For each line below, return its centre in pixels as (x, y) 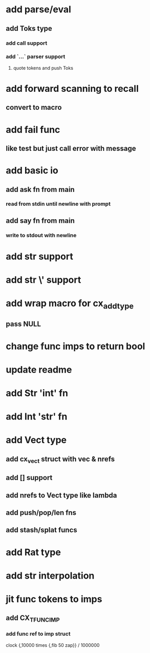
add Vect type (36, 440)
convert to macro (34, 108)
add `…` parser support (36, 56)
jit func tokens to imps (54, 599)
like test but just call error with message (71, 148)
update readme (39, 369)
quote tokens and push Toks (43, 68)
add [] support (29, 478)
